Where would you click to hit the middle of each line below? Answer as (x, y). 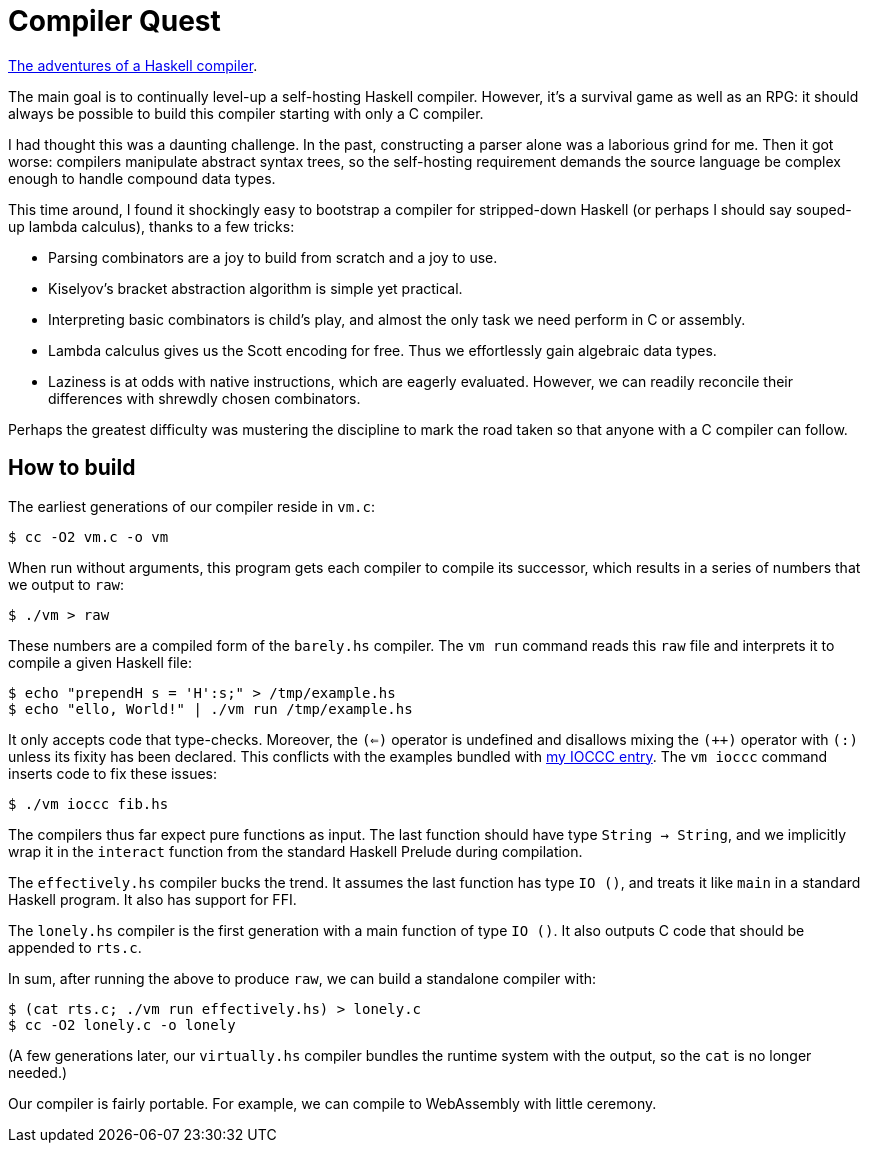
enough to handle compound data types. (142, 178)
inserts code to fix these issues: (113, 773)
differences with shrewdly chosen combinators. (204, 398)
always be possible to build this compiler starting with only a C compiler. (246, 113)
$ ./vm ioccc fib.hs (88, 803)
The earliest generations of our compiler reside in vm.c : (191, 506)
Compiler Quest (114, 21)
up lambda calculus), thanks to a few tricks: (151, 226)
